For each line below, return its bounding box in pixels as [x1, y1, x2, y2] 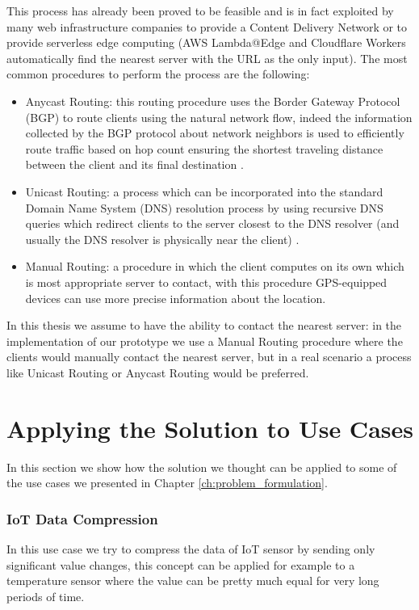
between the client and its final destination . [25, 156, 244, 173]
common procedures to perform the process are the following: [6, 65, 310, 82]
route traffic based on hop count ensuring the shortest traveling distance [25, 140, 383, 157]
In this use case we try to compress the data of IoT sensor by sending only [6, 541, 375, 557]
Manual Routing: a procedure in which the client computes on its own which [25, 258, 404, 275]
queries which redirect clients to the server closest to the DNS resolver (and [25, 215, 400, 232]
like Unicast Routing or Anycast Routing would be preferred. [6, 364, 309, 381]
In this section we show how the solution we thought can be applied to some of [6, 458, 397, 475]
